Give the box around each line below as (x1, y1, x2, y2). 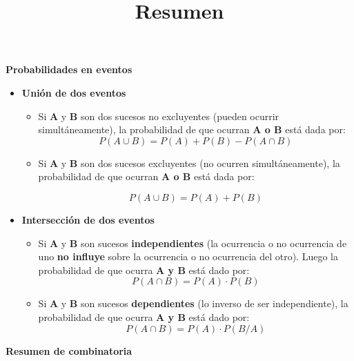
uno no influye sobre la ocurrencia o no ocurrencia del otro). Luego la (38, 249, 338, 264)
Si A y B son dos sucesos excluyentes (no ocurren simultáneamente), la (38, 155, 340, 170)
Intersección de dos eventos (21, 212, 155, 226)
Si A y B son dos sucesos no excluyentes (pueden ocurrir (38, 108, 279, 123)
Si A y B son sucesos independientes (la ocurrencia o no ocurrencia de (38, 235, 347, 250)
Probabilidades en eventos (6, 62, 132, 77)
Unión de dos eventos (21, 85, 126, 99)
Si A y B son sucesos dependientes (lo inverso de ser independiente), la (38, 296, 348, 311)
